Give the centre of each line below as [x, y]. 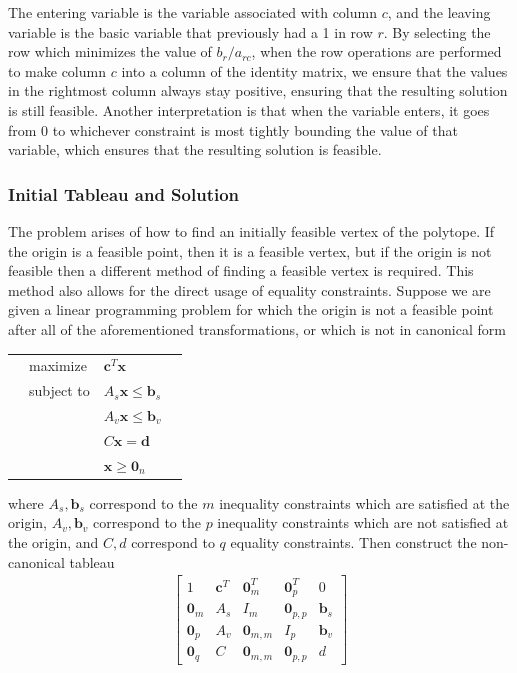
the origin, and [53, 541]
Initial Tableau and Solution [124, 193]
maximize [58, 365]
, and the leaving [439, 12]
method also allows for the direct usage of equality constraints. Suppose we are [249, 289]
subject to [59, 390]
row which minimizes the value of [110, 51]
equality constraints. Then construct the [353, 541]
